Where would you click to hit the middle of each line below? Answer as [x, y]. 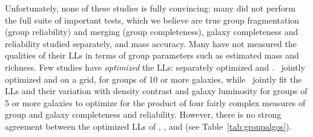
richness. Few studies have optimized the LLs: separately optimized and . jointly [155, 67]
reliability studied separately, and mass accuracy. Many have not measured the [151, 43]
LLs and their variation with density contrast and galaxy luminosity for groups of [156, 91]
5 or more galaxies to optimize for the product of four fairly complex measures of [155, 102]
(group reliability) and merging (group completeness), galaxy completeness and [152, 32]
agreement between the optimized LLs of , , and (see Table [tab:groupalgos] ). [148, 126]
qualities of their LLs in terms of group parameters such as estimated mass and [152, 55]
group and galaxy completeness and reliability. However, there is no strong [143, 114]
